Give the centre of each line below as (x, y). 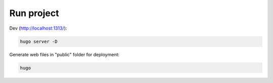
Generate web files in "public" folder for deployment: (64, 54)
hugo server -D (39, 41)
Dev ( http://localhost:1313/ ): (38, 28)
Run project (34, 13)
